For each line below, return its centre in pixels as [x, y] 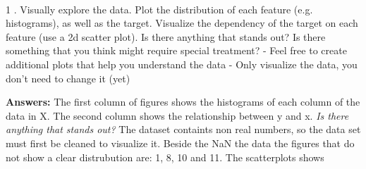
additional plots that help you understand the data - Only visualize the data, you [182, 64]
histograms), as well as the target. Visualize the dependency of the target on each [182, 23]
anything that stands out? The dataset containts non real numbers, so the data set [183, 129]
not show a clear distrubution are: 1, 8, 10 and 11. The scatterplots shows [165, 157]
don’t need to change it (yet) [68, 78]
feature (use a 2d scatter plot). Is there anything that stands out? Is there [166, 36]
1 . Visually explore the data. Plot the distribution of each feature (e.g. [159, 9]
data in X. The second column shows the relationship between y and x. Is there [177, 115]
